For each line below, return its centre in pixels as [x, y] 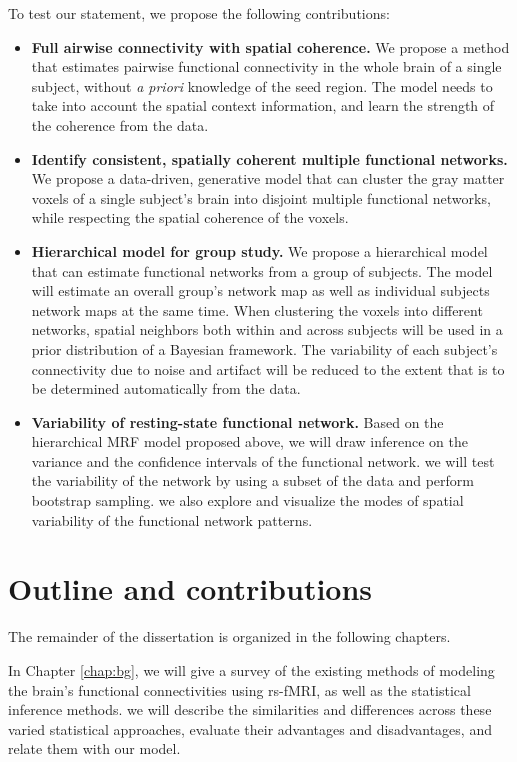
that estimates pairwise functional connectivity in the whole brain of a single [266, 66]
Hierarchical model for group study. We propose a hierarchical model [259, 250]
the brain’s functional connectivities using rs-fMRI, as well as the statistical [239, 689]
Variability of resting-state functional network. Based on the [237, 421]
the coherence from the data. [120, 124]
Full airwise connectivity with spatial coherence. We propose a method [270, 46]
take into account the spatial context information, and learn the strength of [263, 105]
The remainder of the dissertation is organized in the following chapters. [229, 636]
